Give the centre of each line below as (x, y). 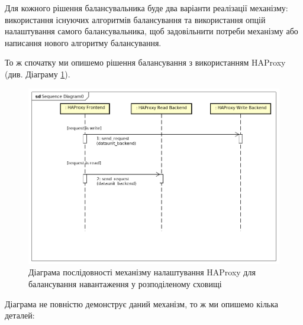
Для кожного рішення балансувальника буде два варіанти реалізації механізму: (146, 8)
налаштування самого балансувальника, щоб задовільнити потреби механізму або (151, 31)
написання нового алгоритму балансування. (83, 42)
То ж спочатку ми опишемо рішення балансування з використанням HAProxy (145, 62)
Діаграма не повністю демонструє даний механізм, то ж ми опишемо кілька (142, 303)
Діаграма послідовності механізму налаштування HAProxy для (142, 272)
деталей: (20, 315)
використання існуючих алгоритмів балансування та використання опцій (135, 19)
